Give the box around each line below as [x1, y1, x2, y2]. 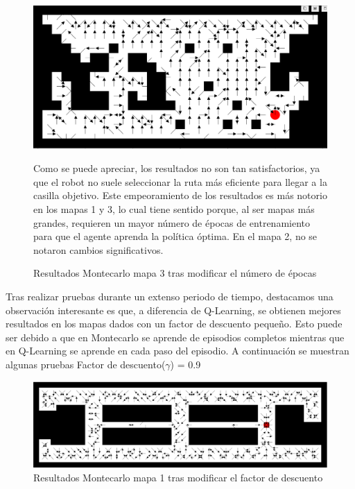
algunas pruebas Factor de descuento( [6, 357, 166, 371]
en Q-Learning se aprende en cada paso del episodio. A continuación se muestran [6, 343, 349, 358]
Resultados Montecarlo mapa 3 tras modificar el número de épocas [33, 266, 317, 280]
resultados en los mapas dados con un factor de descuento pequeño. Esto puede [6, 316, 343, 331]
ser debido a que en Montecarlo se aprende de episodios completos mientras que [6, 329, 345, 344]
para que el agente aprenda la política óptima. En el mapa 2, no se [33, 229, 318, 243]
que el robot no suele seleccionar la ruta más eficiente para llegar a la [33, 174, 327, 189]
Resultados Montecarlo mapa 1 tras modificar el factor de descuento [33, 470, 323, 484]
